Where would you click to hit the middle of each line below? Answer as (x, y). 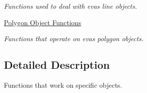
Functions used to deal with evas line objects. (71, 6)
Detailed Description (57, 65)
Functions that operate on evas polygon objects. (74, 39)
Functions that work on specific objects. (63, 85)
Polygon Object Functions (43, 22)
